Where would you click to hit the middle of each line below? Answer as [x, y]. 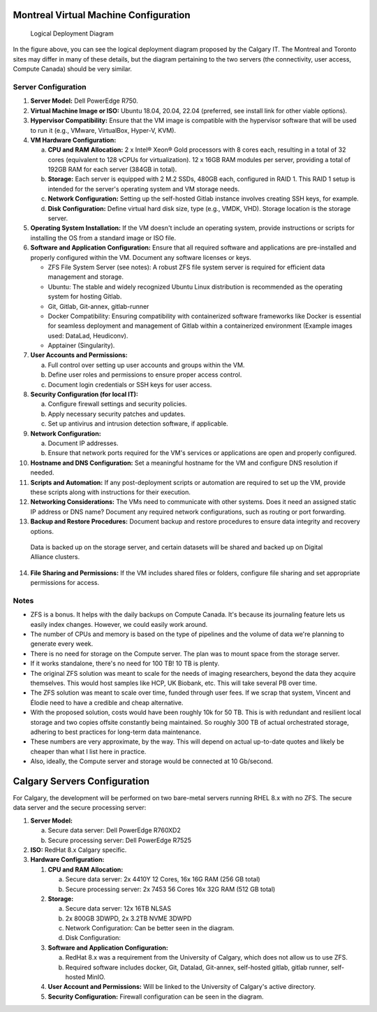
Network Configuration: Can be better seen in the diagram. [150, 928]
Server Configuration [50, 87]
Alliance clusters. [55, 557]
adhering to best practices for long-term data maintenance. [116, 732]
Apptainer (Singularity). [81, 345]
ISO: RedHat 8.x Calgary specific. [79, 850]
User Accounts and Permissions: [79, 355]
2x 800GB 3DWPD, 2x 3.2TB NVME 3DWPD [128, 918]
